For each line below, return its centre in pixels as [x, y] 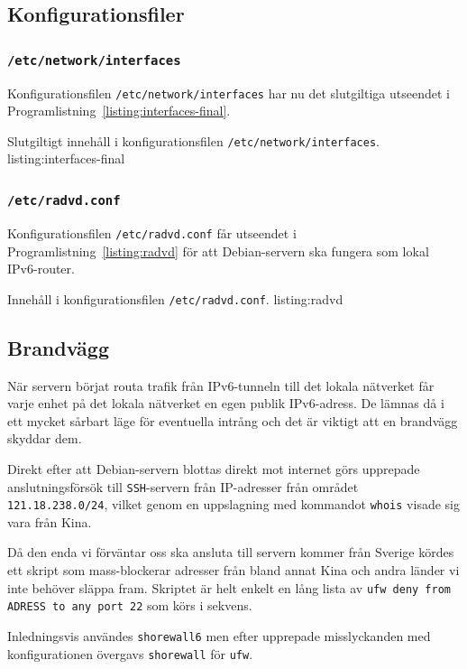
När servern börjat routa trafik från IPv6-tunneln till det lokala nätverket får [221, 385]
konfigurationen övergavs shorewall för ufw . [130, 653]
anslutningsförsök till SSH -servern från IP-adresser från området [183, 486]
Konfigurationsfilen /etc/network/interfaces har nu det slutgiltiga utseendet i [229, 93]
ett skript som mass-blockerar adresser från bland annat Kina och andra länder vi [233, 570]
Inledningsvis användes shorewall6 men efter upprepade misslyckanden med [219, 635]
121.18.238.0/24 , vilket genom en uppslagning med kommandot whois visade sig [233, 504]
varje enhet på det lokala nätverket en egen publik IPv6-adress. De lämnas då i [226, 403]
